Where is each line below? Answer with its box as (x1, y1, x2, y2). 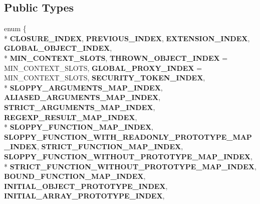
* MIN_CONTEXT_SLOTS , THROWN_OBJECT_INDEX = (4, 52, 228, 63)
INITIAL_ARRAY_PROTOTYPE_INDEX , (4, 190, 165, 201)
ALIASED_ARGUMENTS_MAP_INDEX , (4, 92, 161, 103)
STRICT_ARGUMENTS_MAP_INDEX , (4, 101, 155, 112)
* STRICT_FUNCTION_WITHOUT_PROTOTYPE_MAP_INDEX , (4, 161, 256, 171)
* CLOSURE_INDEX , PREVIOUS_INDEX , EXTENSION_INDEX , (4, 33, 250, 43)
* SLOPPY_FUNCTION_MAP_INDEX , (4, 122, 153, 132)
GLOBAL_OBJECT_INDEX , (4, 43, 112, 53)
